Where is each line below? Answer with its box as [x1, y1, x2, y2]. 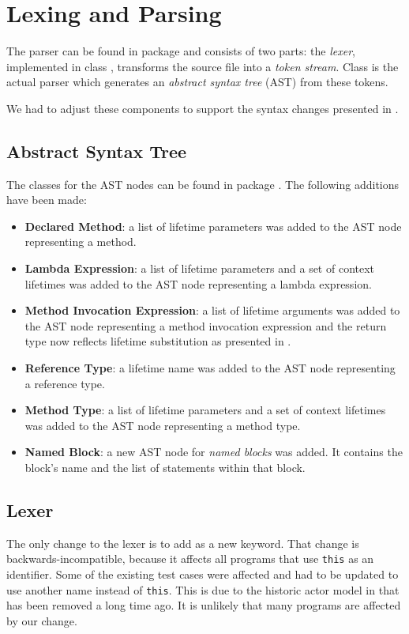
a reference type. [24, 375, 105, 391]
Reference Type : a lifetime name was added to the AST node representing [24, 360, 396, 376]
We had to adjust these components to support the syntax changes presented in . [6, 100, 399, 116]
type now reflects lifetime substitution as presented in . [24, 333, 291, 349]
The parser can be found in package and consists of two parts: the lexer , [6, 43, 355, 59]
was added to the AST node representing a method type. [24, 417, 301, 433]
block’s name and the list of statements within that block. [24, 459, 306, 476]
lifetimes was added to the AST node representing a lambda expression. [24, 275, 372, 292]
